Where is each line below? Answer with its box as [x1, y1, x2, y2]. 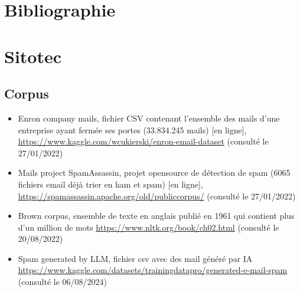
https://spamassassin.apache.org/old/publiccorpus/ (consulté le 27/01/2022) [18, 189, 296, 202]
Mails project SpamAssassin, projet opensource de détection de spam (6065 [18, 166, 291, 179]
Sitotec [4, 44, 62, 68]
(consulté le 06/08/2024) [18, 275, 107, 288]
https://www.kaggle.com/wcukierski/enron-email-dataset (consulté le [18, 135, 269, 147]
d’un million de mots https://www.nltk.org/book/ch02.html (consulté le [18, 221, 279, 233]
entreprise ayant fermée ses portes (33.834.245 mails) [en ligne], [18, 123, 247, 136]
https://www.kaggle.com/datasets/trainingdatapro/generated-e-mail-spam [18, 264, 288, 276]
